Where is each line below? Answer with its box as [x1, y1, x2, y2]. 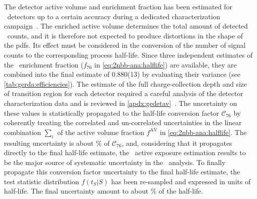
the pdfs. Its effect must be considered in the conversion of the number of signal [4, 40, 246, 50]
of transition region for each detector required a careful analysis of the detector [4, 88, 243, 99]
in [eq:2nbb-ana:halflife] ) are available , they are [94, 59, 237, 69]
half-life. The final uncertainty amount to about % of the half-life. [4, 186, 203, 196]
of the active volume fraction [57, 127, 144, 137]
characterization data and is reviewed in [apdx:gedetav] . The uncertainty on [4, 98, 237, 108]
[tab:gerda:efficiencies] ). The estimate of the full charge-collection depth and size [4, 78, 247, 89]
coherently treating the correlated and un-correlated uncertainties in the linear [4, 117, 242, 128]
